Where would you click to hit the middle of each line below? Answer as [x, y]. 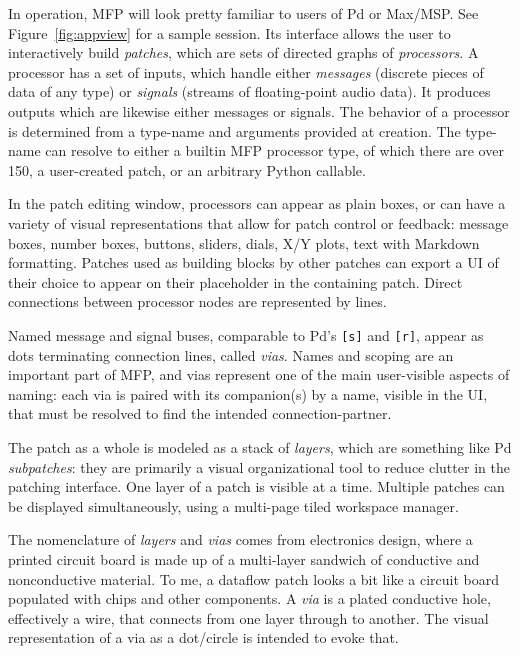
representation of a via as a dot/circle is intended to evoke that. [203, 637]
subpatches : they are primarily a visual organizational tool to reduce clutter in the [259, 466]
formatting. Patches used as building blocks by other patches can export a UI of [253, 262]
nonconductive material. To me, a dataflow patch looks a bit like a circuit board [253, 578]
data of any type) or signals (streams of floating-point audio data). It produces [249, 91]
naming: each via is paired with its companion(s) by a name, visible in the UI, [248, 393]
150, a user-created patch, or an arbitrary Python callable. [187, 169]
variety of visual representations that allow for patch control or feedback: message [258, 222]
